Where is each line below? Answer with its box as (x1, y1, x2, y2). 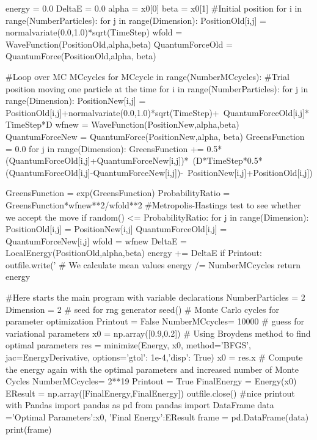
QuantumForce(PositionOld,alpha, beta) (5, 50, 156, 62)
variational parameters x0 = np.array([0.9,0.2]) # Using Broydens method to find (5, 326, 311, 339)
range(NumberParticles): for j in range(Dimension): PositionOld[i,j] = (5, 13, 266, 26)
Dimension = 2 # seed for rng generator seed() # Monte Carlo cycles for (5, 302, 279, 315)
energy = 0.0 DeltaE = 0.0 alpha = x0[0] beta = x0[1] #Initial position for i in (5, 2, 302, 14)
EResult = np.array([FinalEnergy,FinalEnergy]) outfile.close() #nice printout (5, 386, 295, 399)
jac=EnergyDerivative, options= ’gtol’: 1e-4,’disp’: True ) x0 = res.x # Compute (5, 351, 303, 364)
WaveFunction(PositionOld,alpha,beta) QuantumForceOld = (5, 37, 233, 50)
